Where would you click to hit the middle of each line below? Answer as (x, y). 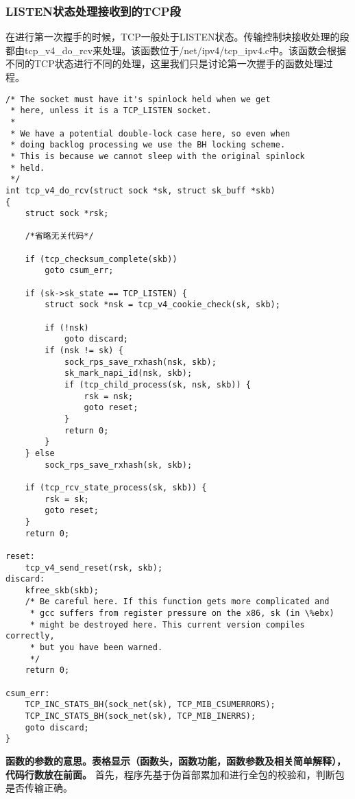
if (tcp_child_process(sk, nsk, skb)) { (157, 385)
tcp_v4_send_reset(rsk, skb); (94, 568)
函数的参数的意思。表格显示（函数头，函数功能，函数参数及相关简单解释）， (176, 761)
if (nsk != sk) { (84, 351)
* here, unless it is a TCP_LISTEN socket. (111, 111)
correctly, (30, 636)
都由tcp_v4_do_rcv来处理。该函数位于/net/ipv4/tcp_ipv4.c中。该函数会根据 (176, 50)
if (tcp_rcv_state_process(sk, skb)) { (116, 487)
